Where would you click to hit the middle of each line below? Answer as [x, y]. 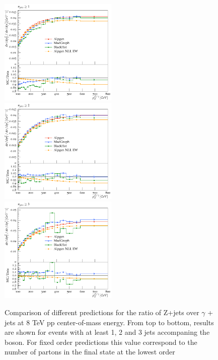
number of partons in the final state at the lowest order [90, 352]
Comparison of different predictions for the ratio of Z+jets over [102, 312]
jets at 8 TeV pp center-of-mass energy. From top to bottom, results [109, 322]
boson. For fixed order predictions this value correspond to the [101, 342]
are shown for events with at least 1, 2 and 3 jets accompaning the [107, 332]
